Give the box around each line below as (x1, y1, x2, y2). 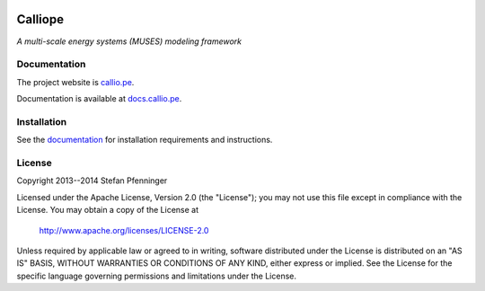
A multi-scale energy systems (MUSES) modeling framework (16, 36, 242, 47)
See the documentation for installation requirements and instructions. (16, 135, 273, 145)
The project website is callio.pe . (16, 76, 135, 87)
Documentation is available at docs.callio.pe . (16, 93, 182, 104)
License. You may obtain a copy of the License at (16, 205, 199, 216)
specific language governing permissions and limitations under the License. (16, 270, 296, 281)
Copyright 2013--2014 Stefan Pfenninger (16, 175, 168, 186)
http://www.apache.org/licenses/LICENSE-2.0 (39, 225, 209, 235)
